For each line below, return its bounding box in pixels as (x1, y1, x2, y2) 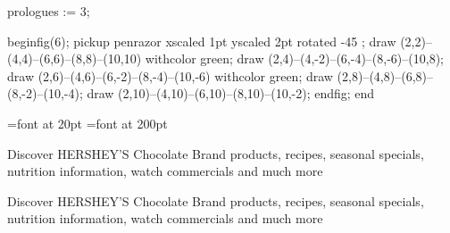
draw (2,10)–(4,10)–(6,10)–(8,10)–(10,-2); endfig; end (87, 84, 375, 103)
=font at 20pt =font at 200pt (7, 113, 168, 132)
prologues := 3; (7, 2, 90, 20)
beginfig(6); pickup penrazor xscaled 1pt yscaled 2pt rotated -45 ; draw (7, 31, 396, 50)
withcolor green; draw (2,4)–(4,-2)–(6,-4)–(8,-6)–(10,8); (145, 49, 444, 68)
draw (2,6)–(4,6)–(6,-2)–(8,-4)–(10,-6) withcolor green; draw (7, 66, 333, 85)
